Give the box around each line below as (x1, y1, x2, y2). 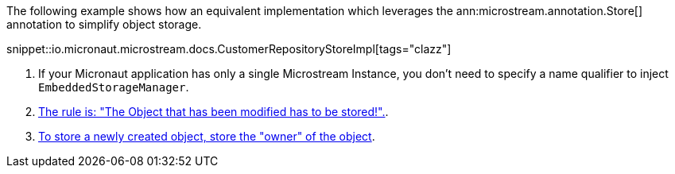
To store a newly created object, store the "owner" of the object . (38, 130, 375, 143)
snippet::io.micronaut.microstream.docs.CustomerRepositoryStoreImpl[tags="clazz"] (6, 42, 452, 56)
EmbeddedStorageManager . (38, 80, 189, 94)
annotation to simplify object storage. (6, 17, 202, 31)
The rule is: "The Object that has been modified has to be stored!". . (38, 105, 389, 118)
